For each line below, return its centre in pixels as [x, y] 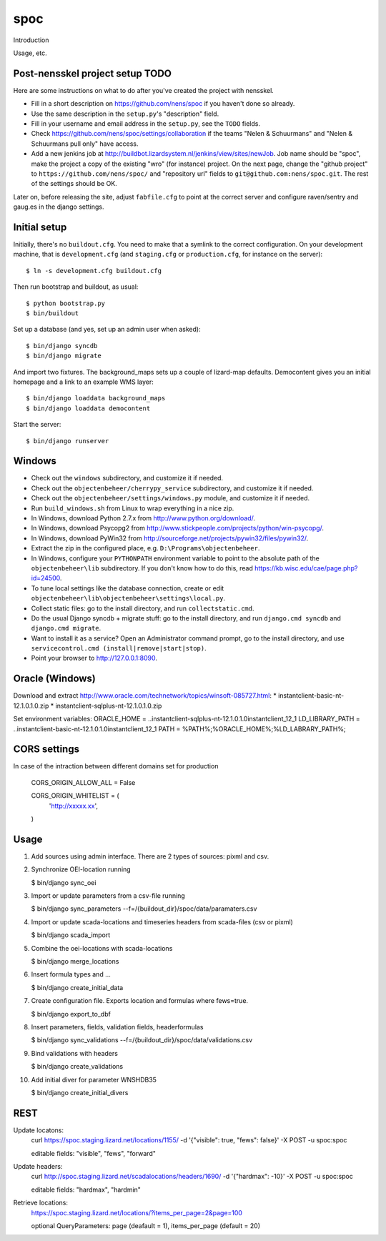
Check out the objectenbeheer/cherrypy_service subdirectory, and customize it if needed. [172, 488]
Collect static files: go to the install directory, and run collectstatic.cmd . [143, 608]
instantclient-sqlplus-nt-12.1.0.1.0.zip [109, 706]
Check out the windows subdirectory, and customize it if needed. [127, 478]
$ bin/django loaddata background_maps [96, 398]
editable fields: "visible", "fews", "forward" [94, 1153]
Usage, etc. [30, 53]
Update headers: [38, 1167]
